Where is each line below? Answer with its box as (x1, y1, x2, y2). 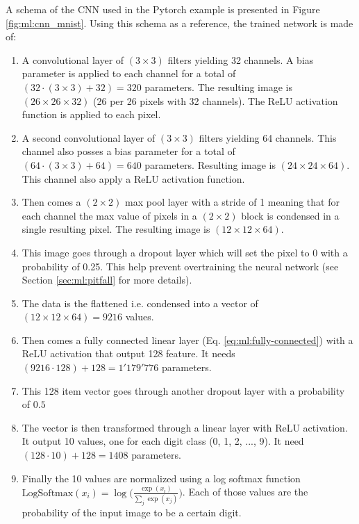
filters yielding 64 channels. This (199, 130, 337, 145)
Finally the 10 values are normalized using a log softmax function (22, 470, 301, 485)
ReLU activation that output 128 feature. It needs (22, 346, 235, 361)
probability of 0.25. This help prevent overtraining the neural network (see (22, 259, 339, 273)
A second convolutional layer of (22, 130, 156, 145)
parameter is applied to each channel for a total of (22, 66, 236, 81)
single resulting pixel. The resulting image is (22, 222, 210, 236)
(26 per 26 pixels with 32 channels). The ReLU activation (93, 93, 338, 108)
